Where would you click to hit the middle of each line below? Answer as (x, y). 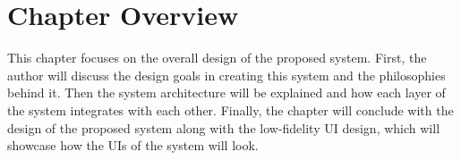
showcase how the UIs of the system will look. (133, 145)
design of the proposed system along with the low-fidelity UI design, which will (224, 127)
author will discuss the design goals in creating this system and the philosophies (226, 75)
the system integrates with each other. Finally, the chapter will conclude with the (230, 109)
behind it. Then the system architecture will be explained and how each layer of (226, 93)
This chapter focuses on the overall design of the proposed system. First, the (217, 58)
